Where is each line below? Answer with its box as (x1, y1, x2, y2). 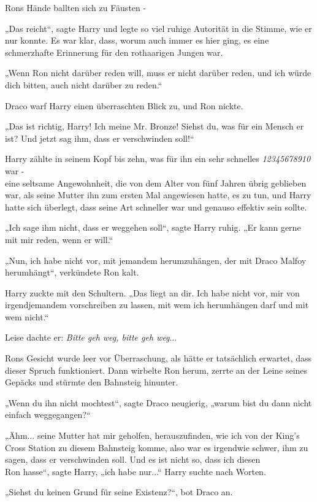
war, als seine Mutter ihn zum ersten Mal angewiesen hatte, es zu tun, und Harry (5, 188, 311, 201)
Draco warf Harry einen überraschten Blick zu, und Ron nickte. (5, 99, 243, 112)
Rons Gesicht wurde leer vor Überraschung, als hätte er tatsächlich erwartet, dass (5, 352, 312, 365)
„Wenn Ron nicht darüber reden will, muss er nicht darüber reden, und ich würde (5, 66, 311, 79)
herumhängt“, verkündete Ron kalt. (5, 266, 139, 279)
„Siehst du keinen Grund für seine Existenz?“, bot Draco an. (5, 485, 233, 498)
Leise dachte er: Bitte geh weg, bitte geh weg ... (5, 331, 177, 344)
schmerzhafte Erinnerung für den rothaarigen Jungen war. (5, 45, 223, 58)
